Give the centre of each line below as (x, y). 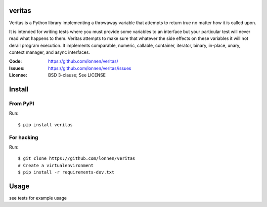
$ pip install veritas (45, 125)
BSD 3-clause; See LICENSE (77, 75)
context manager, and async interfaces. (49, 52)
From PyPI (22, 103)
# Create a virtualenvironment (56, 165)
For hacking (24, 137)
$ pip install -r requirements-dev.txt (66, 172)
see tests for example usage (38, 198)
